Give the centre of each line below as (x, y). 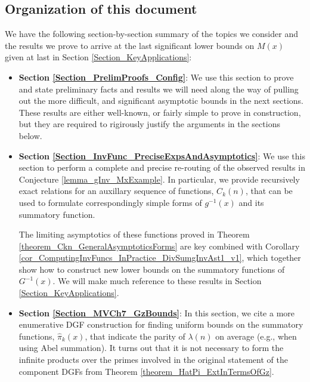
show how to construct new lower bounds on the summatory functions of (152, 269)
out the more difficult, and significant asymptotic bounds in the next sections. (161, 101)
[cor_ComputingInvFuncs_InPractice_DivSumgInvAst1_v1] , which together (160, 258)
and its (251, 202)
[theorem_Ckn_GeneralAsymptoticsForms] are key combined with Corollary (159, 246)
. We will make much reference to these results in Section (157, 281)
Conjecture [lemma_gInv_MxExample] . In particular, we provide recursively (159, 179)
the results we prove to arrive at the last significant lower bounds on (130, 45)
